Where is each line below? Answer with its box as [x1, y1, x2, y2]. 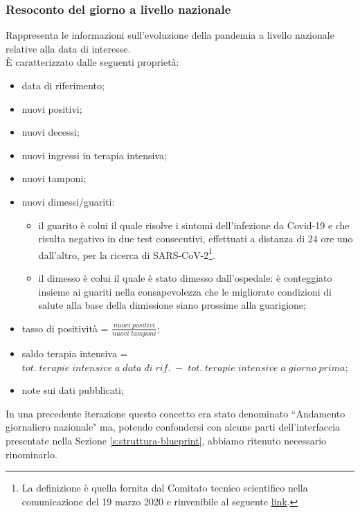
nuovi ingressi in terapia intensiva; [21, 147, 167, 162]
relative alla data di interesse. [6, 41, 131, 55]
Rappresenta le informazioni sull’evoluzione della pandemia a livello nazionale [6, 28, 334, 42]
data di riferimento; [21, 78, 105, 92]
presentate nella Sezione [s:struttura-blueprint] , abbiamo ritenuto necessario [6, 433, 327, 448]
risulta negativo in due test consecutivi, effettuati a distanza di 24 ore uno [38, 231, 353, 246]
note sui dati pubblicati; [21, 383, 124, 397]
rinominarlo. [6, 447, 57, 461]
